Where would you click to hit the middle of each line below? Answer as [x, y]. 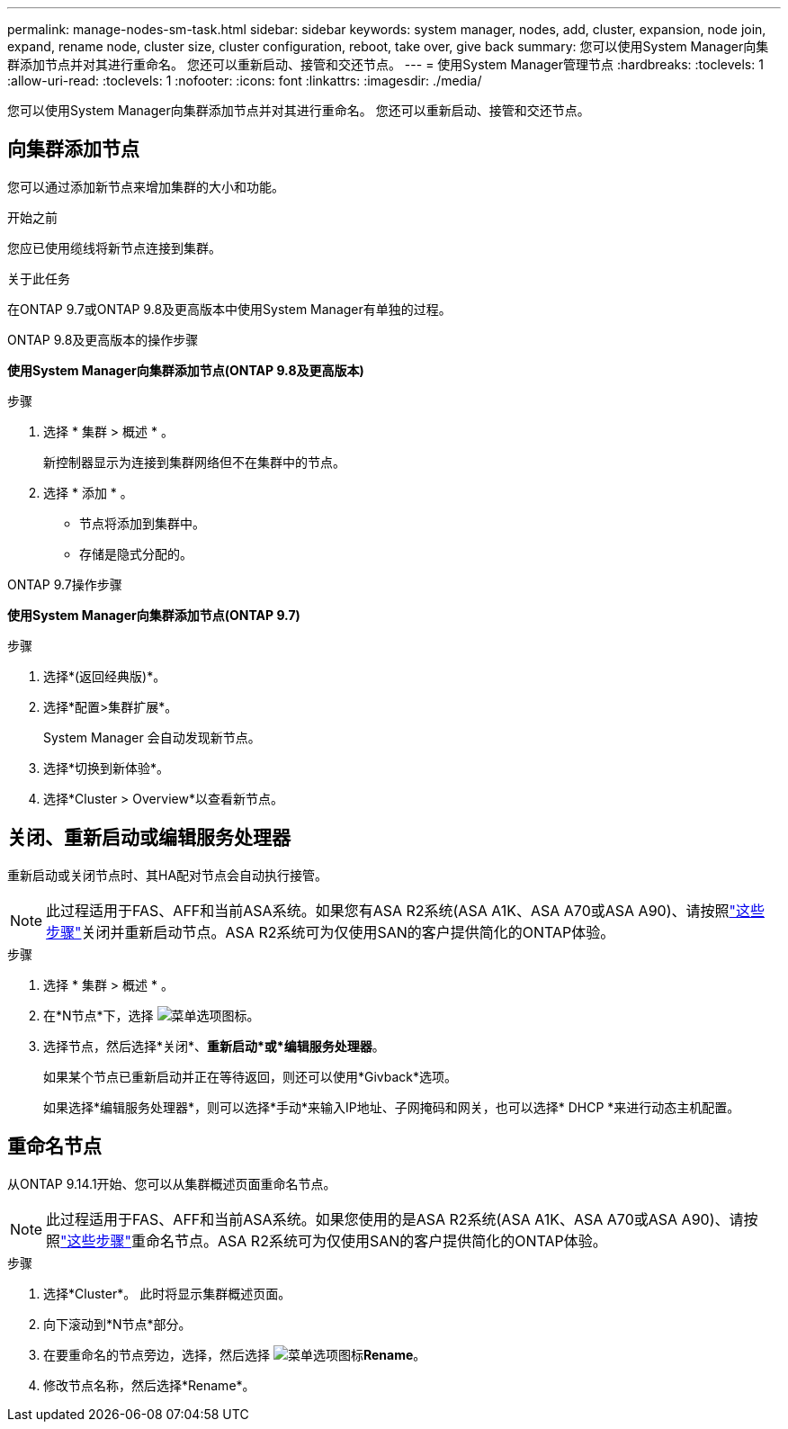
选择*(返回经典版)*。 [105, 676]
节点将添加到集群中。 [142, 523]
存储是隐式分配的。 [136, 553]
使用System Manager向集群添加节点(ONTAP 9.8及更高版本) [186, 370]
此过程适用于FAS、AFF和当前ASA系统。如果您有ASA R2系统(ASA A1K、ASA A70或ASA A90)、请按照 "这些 [405, 910]
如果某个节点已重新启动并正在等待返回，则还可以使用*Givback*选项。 [251, 1076]
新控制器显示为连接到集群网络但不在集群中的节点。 [194, 462]
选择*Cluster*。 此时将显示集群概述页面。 [167, 1293]
